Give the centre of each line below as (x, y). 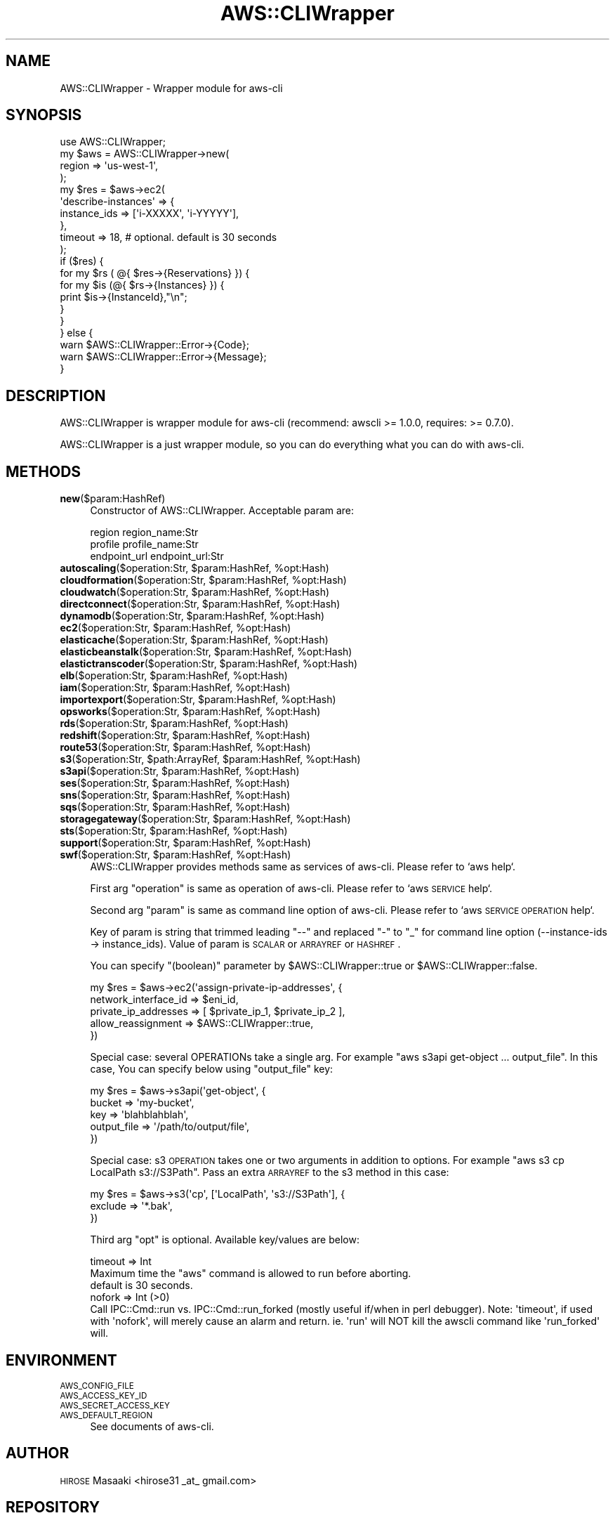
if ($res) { (82, 261)
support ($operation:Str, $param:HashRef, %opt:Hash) (185, 843)
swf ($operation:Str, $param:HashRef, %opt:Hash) (176, 855)
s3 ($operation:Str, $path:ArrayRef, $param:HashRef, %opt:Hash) (210, 759)
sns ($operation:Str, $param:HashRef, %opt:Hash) (175, 795)
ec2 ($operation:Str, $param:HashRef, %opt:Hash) (176, 628)
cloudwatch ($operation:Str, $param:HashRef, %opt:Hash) (195, 592)
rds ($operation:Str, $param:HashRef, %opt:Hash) (174, 724)
